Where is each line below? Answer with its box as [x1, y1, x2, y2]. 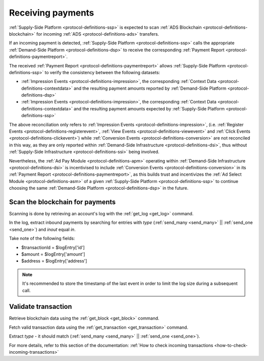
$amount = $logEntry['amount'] [21, 251, 86, 257]
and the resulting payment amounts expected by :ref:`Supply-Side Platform [73, 105, 225, 112]
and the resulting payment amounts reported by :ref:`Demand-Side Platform [73, 85, 227, 91]
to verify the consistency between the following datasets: [44, 69, 160, 75]
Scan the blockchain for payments [9, 198, 116, 206]
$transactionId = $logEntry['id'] [21, 244, 85, 250]
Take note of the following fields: [9, 236, 75, 241]
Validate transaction [9, 302, 72, 311]
